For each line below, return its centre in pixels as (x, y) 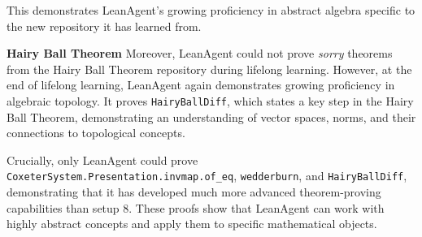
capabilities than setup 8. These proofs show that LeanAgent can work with (196, 207)
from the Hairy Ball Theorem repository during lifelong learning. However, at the (209, 69)
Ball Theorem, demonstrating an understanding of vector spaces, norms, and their (211, 116)
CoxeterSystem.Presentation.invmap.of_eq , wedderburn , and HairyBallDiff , (207, 176)
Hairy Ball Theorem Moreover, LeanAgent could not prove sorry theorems (200, 53)
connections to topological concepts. (96, 133)
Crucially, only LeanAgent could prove (102, 159)
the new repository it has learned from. (104, 26)
